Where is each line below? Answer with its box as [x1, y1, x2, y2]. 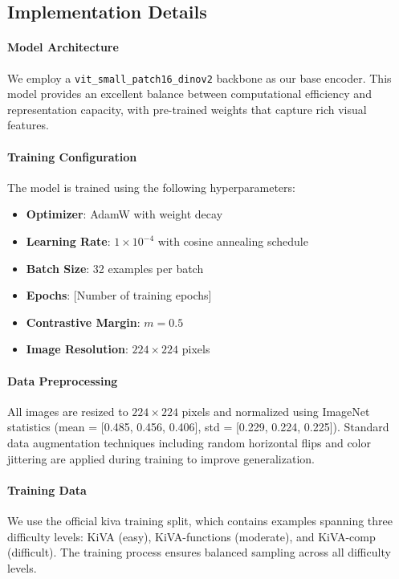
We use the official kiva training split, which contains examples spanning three [7, 512, 393, 528]
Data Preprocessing [7, 372, 118, 389]
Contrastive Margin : [26, 313, 140, 330]
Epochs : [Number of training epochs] [26, 287, 212, 304]
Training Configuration [7, 148, 137, 165]
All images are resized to [7, 402, 128, 419]
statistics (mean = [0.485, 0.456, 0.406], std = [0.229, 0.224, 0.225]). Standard [7, 418, 389, 435]
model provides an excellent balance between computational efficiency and [7, 85, 372, 102]
